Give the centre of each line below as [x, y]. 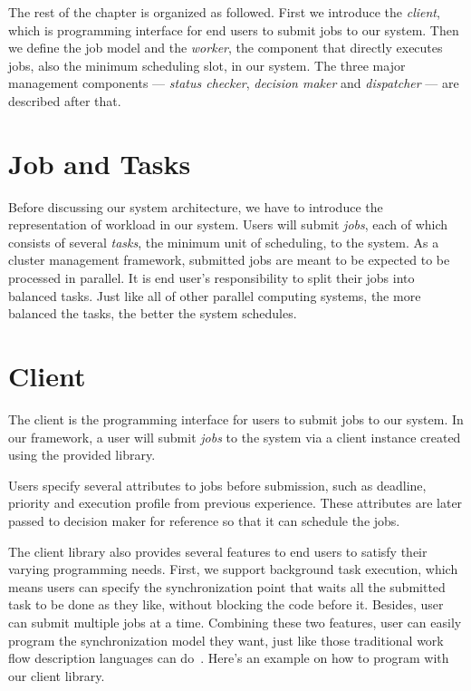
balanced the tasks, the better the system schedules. [153, 313]
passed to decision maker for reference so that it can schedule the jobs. [204, 520]
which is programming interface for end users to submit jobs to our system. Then [234, 29]
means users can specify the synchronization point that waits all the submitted [227, 586]
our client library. [57, 675]
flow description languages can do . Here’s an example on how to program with [229, 658]
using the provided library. [82, 455]
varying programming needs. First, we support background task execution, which [233, 569]
